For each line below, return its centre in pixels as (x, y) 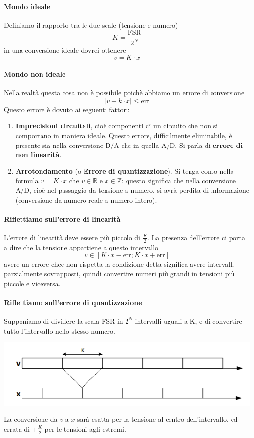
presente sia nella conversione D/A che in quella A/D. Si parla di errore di (129, 145)
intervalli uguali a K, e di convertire (189, 321)
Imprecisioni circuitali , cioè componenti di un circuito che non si (117, 126)
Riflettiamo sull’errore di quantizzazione (73, 302)
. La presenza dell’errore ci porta (196, 237)
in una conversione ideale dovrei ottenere (65, 50)
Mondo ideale (27, 6)
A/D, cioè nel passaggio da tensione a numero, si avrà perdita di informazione (132, 190)
